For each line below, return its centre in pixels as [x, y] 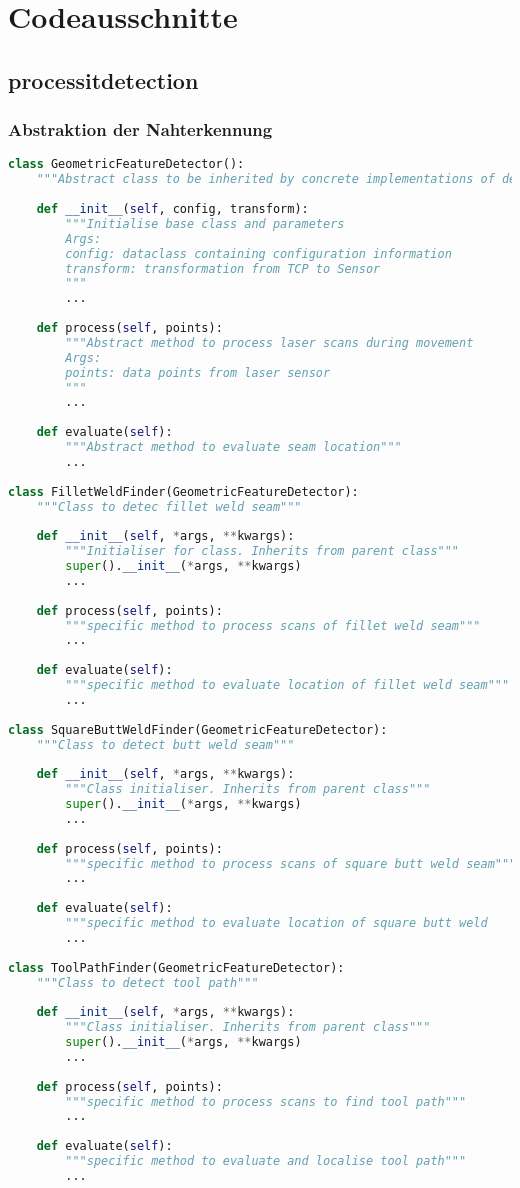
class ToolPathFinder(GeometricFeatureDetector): [176, 967]
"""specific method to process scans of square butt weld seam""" [291, 863]
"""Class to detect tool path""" [147, 982]
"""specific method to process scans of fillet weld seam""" [273, 625]
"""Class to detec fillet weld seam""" [169, 506]
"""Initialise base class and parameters [205, 223]
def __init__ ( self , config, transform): [172, 209]
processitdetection [103, 79]
